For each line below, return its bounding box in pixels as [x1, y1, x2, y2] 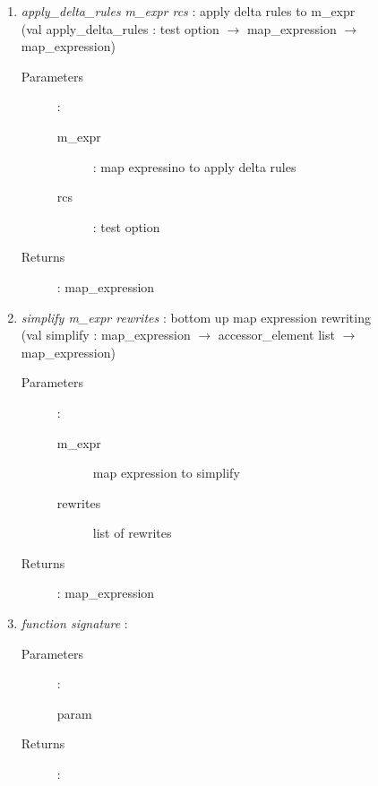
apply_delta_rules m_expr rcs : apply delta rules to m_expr [21, 2, 356, 20]
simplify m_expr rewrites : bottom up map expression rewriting [21, 307, 371, 326]
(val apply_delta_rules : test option [21, 19, 219, 38]
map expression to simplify [92, 463, 240, 482]
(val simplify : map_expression [21, 325, 191, 344]
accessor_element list [218, 325, 335, 344]
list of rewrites [92, 523, 172, 542]
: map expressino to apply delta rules [92, 157, 296, 176]
